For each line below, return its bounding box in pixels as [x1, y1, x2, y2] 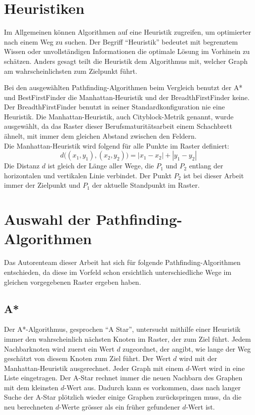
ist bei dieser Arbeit [183, 170, 244, 180]
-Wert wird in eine [189, 363, 245, 373]
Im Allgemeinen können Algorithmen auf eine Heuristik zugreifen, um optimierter [4, 27, 252, 37]
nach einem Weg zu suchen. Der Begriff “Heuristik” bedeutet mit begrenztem [4, 36, 238, 47]
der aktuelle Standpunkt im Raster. [92, 180, 200, 190]
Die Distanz [4, 160, 40, 171]
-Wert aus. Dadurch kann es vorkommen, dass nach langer [64, 382, 241, 392]
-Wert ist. [186, 402, 215, 412]
